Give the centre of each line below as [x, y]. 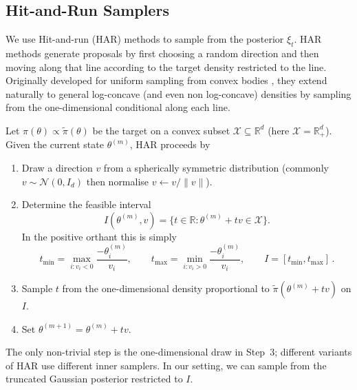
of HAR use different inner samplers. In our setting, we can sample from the [166, 365]
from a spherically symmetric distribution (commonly [216, 168]
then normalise [118, 181]
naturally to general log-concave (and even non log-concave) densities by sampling [178, 93]
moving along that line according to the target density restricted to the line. [166, 66]
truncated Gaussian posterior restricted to [94, 379]
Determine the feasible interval [86, 204]
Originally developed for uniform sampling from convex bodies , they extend [166, 80]
